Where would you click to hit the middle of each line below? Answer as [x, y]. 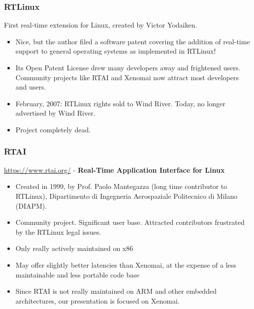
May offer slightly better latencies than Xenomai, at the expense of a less [126, 264]
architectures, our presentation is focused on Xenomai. [97, 300]
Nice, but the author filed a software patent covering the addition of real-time [133, 41]
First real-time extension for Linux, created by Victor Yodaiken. [101, 25]
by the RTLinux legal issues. [58, 232]
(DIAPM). [31, 205]
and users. [31, 87]
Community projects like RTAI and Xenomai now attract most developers [127, 77]
